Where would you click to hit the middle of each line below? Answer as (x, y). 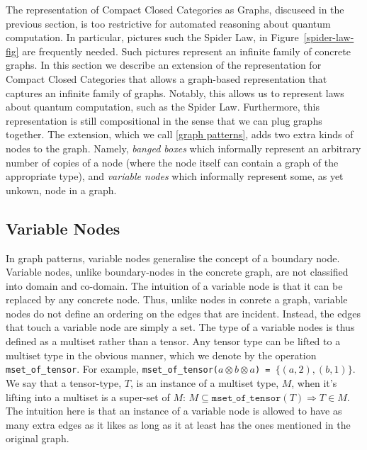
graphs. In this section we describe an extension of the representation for (164, 65)
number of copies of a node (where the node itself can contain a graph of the (172, 162)
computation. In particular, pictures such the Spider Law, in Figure (152, 37)
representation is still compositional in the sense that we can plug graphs (164, 120)
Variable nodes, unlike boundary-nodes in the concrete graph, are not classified (177, 272)
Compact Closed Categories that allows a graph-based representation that (166, 78)
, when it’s (314, 382)
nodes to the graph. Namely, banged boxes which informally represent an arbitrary (183, 148)
